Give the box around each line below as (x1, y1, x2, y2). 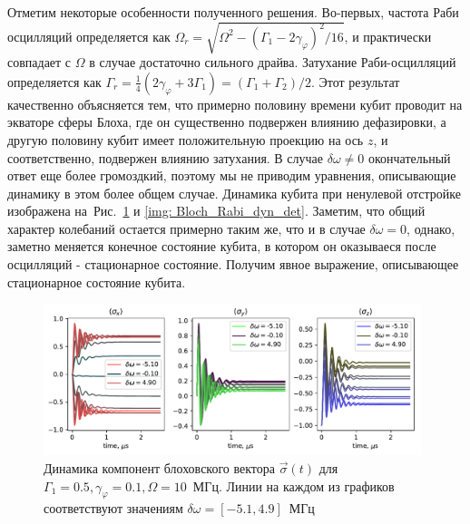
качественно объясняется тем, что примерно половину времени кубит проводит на (7, 94, 463, 113)
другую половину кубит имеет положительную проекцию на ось (7, 130, 364, 149)
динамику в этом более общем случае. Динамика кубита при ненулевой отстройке (7, 183, 461, 202)
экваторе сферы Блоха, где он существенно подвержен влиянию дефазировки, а (7, 112, 446, 131)
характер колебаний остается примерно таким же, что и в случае (7, 218, 366, 238)
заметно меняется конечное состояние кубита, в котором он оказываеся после (7, 237, 436, 256)
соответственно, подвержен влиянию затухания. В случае (7, 148, 324, 167)
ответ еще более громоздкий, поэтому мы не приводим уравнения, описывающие (7, 166, 456, 185)
